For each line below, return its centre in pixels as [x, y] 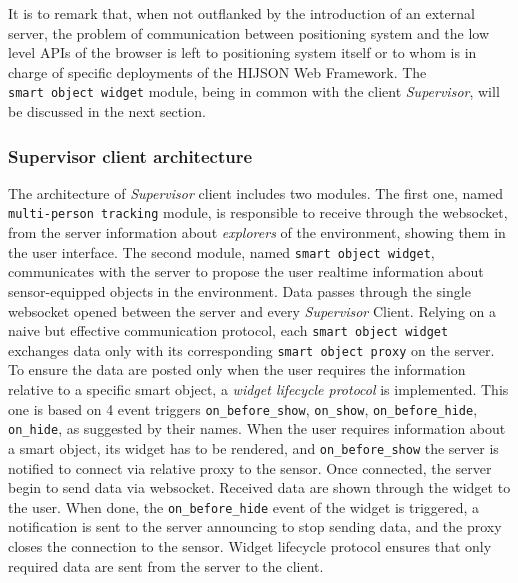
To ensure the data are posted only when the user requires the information [237, 369]
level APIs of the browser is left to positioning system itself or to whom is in [242, 52]
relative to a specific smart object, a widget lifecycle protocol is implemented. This [258, 389]
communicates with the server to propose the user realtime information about [246, 271]
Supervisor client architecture [130, 155]
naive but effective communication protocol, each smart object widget [228, 330]
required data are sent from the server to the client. [166, 565]
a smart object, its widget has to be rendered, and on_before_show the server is [253, 447]
